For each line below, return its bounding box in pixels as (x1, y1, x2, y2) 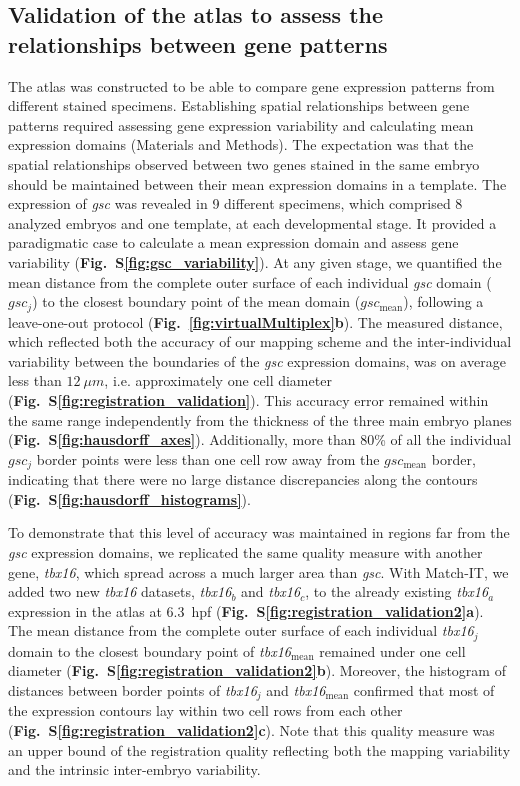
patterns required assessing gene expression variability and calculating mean (8, 114, 474, 135)
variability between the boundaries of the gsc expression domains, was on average (8, 350, 506, 371)
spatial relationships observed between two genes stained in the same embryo (8, 153, 480, 174)
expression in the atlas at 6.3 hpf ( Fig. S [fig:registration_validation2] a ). (8, 600, 484, 621)
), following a (403, 291, 484, 312)
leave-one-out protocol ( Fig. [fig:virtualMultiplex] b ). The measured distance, (8, 311, 503, 332)
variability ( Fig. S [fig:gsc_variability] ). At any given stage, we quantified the (8, 251, 502, 272)
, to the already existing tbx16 (305, 581, 489, 602)
